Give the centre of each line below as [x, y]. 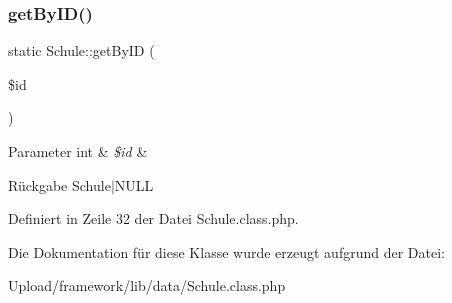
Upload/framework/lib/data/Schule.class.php [147, 285]
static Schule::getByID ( [81, 50]
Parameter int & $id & [78, 151]
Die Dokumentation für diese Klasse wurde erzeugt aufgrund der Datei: [226, 251]
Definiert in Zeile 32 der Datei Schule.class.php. [153, 218]
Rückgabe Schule [59, 184]
